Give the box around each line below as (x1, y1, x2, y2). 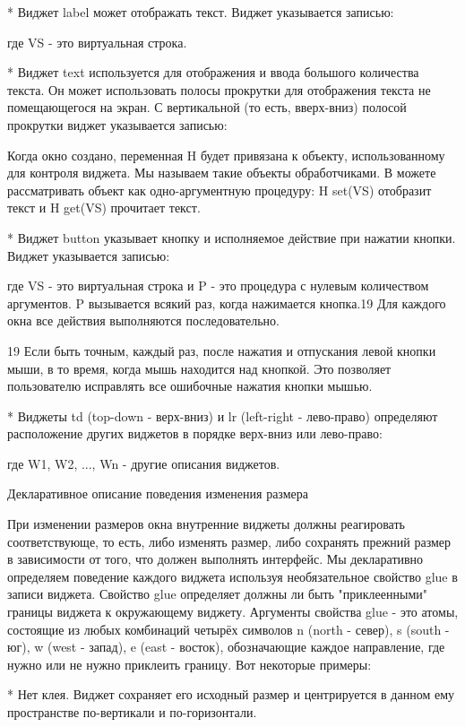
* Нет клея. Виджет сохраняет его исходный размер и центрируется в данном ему (7, 685, 455, 704)
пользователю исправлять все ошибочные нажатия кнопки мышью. (7, 376, 373, 395)
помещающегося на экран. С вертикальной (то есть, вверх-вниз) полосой (7, 98, 407, 117)
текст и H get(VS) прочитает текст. (7, 198, 201, 217)
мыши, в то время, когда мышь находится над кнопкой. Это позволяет (7, 359, 392, 377)
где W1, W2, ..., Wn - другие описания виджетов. (7, 454, 280, 472)
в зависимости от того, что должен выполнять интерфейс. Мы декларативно (7, 550, 424, 568)
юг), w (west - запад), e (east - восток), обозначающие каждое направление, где (7, 637, 445, 656)
